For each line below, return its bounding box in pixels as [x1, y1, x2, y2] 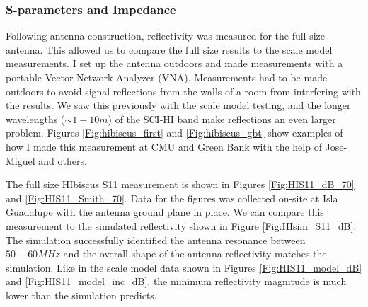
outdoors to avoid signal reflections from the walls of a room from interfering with [6, 83, 361, 98]
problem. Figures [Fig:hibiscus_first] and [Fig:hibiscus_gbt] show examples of [6, 125, 343, 140]
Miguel [6, 153, 35, 168]
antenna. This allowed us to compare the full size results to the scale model [6, 42, 333, 57]
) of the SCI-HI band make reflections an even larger [108, 111, 336, 126]
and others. [38, 153, 87, 168]
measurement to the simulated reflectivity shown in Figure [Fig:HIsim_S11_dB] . [6, 218, 357, 233]
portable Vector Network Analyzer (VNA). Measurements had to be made [6, 70, 328, 84]
